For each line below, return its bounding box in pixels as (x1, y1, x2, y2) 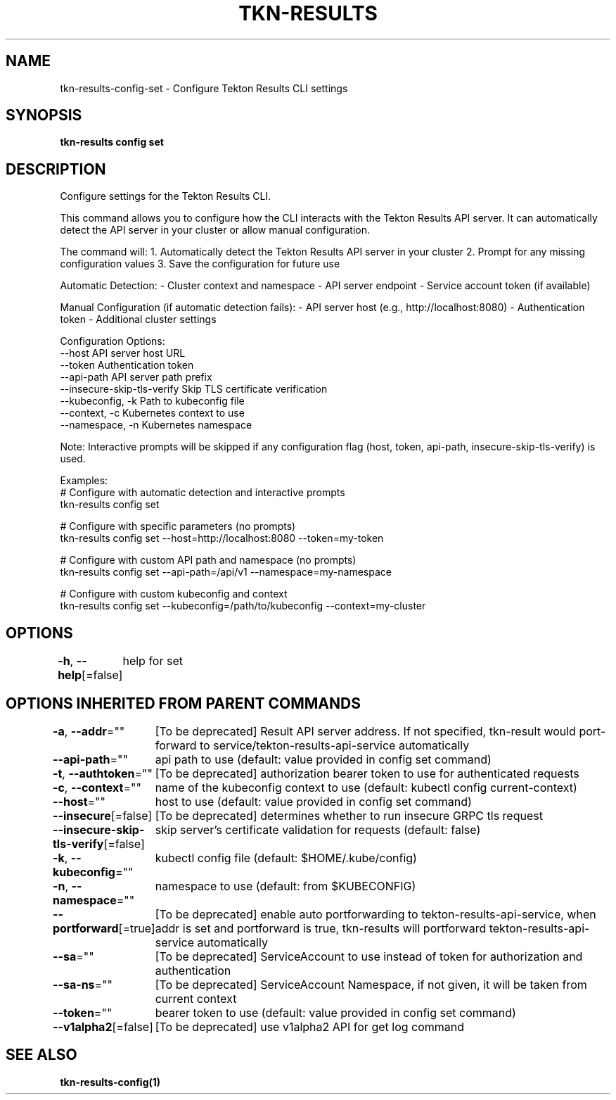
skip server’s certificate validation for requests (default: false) (155, 822, 481, 837)
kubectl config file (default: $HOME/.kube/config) (155, 850, 417, 865)
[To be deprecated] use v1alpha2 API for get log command (155, 1019, 465, 1034)
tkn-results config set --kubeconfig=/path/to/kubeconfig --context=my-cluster (60, 600, 426, 612)
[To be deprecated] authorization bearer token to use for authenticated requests (155, 766, 579, 780)
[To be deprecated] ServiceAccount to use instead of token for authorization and (155, 949, 583, 963)
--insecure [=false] (52, 808, 153, 823)
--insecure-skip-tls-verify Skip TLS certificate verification (60, 383, 328, 396)
